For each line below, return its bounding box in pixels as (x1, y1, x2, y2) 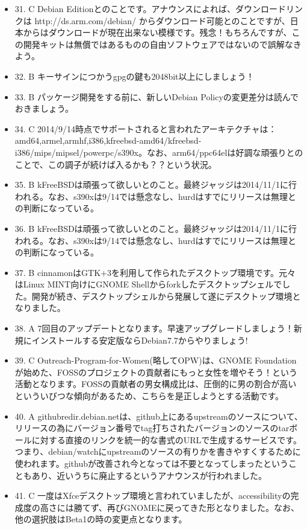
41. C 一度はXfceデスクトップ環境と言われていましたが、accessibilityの (14, 489, 291, 502)
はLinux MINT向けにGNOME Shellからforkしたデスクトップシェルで (14, 278, 282, 290)
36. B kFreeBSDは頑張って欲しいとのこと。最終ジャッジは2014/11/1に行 (14, 222, 297, 234)
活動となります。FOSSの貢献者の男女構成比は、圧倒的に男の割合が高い (14, 377, 297, 390)
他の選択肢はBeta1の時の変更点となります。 (14, 513, 187, 525)
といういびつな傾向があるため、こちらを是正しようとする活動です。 (14, 390, 284, 402)
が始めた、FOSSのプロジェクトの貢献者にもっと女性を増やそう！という (14, 365, 298, 378)
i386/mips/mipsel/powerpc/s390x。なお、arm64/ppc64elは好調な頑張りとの (14, 146, 303, 158)
